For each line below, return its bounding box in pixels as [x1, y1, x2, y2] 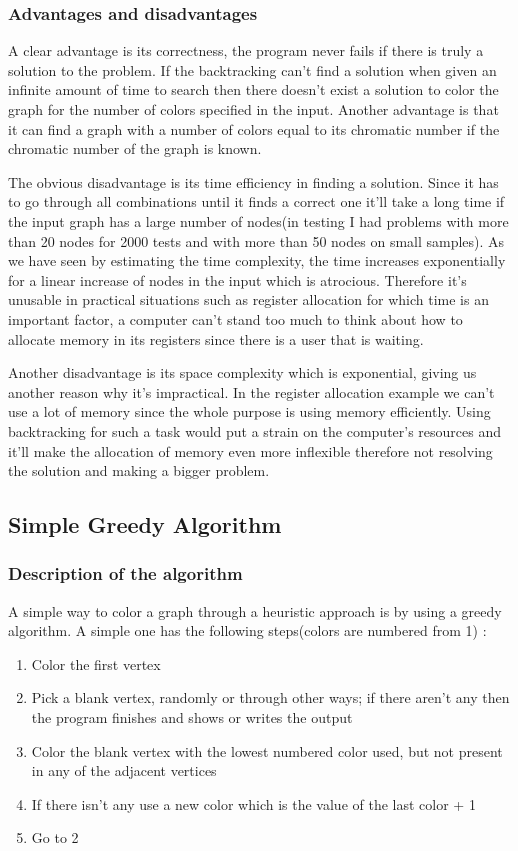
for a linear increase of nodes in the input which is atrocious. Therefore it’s [8, 269, 467, 290]
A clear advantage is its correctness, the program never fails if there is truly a [8, 40, 484, 61]
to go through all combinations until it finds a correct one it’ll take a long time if [8, 191, 505, 212]
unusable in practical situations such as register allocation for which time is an [8, 289, 489, 310]
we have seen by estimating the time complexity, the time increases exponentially [8, 250, 506, 271]
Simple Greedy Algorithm [8, 509, 282, 540]
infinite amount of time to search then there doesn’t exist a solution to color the [8, 79, 499, 100]
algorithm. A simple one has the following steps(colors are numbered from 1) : [8, 620, 487, 641]
